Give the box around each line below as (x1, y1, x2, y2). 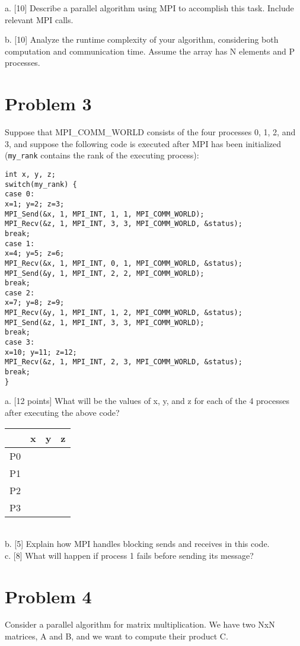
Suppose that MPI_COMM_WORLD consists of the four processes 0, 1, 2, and (5, 126, 296, 138)
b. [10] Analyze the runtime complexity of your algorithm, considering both (5, 33, 279, 46)
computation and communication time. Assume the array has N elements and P (5, 44, 295, 57)
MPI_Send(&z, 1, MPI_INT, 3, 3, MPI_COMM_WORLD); (5, 318, 205, 327)
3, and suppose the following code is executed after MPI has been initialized (5, 137, 282, 149)
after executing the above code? (5, 406, 120, 418)
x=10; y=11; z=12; (5, 348, 77, 357)
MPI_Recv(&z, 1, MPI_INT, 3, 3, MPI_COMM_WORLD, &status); (5, 219, 242, 228)
